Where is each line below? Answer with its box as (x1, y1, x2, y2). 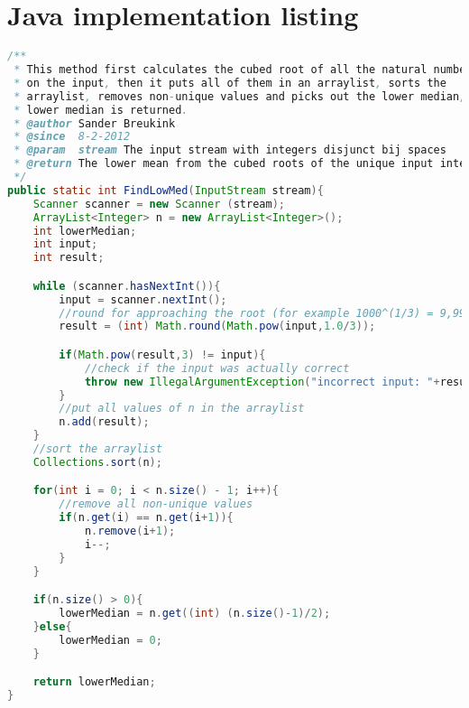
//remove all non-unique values (59, 498, 253, 511)
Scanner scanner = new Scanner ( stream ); (32, 197, 285, 210)
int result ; (32, 251, 105, 265)
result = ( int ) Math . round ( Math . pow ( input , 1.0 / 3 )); (59, 320, 376, 333)
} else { (32, 620, 72, 633)
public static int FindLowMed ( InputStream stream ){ (7, 183, 324, 197)
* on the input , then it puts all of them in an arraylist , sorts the (14, 76, 446, 89)
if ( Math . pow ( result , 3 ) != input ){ (59, 348, 266, 361)
